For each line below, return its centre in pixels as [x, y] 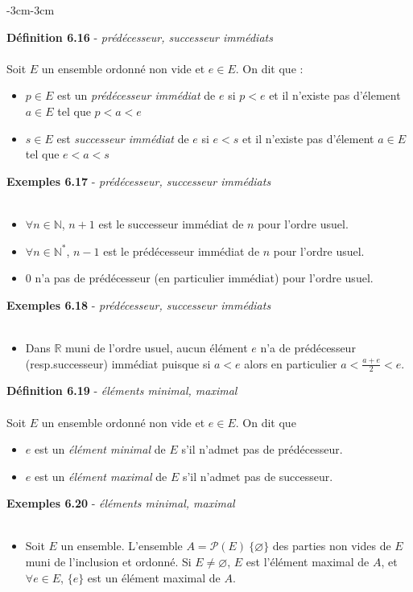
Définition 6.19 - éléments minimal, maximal [122, 391]
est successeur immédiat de [123, 138]
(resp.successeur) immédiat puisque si [118, 363]
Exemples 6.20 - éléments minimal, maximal [121, 503]
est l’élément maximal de [308, 562]
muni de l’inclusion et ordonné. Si [108, 562]
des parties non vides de [332, 546]
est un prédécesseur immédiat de [136, 95]
